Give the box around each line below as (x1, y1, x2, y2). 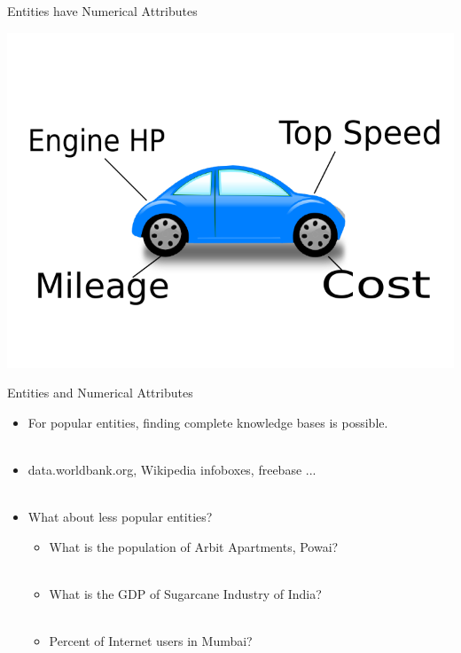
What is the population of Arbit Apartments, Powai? (49, 537, 339, 555)
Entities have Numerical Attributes (7, 2, 198, 20)
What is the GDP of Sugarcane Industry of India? (49, 584, 322, 602)
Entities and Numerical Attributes (7, 383, 193, 402)
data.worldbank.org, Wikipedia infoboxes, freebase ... (27, 460, 316, 478)
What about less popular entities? (27, 507, 213, 526)
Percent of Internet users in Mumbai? (49, 632, 253, 650)
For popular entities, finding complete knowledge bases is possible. (27, 413, 388, 431)
